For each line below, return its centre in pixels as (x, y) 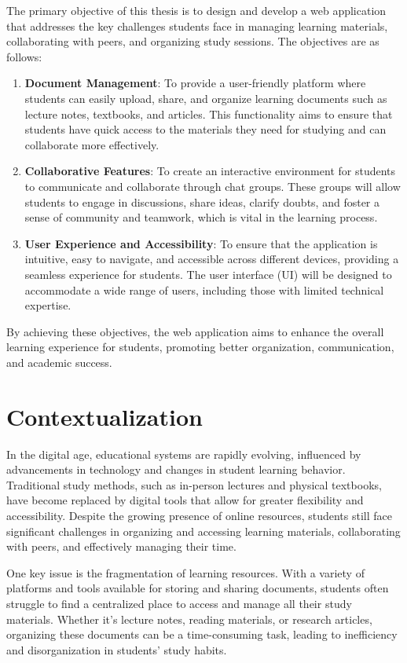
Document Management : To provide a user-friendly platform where (195, 83)
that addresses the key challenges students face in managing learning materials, (197, 26)
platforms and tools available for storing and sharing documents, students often (198, 588)
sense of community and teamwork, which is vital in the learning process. (201, 217)
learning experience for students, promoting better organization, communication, (200, 347)
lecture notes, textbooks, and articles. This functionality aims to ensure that (209, 114)
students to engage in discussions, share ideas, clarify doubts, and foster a (202, 201)
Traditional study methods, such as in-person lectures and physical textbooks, (194, 484)
